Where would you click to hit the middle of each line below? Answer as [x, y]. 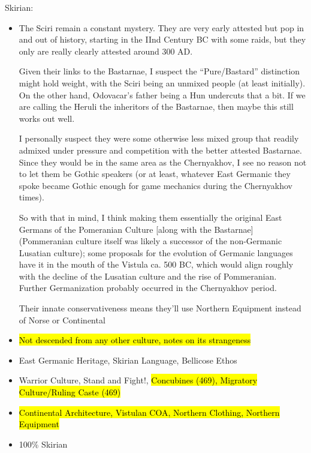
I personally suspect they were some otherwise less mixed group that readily [159, 138]
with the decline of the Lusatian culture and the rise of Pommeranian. [148, 276]
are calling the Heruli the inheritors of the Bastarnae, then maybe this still [156, 106]
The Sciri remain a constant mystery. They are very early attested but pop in [161, 27]
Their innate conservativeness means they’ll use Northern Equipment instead [160, 308]
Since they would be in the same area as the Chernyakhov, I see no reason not [163, 162]
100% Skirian [43, 444]
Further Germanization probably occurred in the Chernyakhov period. [148, 288]
